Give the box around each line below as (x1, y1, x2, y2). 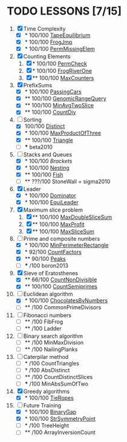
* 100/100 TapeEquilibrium (24, 32, 91, 39)
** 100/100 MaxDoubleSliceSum (32, 213, 112, 221)
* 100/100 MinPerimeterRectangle (24, 241, 109, 249)
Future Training (23, 402, 62, 409)
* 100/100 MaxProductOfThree (24, 129, 102, 137)
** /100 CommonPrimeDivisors (24, 304, 102, 311)
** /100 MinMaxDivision (24, 338, 84, 346)
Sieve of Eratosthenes (23, 270, 78, 277)
